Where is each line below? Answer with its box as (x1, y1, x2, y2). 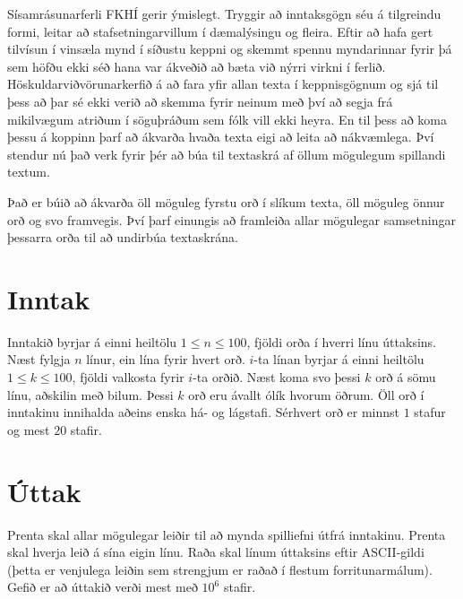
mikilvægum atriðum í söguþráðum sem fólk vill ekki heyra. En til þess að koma (7, 109, 448, 128)
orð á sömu (375, 368, 436, 386)
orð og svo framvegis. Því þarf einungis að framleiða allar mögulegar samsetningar (7, 210, 456, 229)
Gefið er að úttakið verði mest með (7, 577, 198, 596)
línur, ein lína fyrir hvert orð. (86, 350, 245, 369)
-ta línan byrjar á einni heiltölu (253, 350, 424, 369)
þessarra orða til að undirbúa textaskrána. (7, 228, 238, 247)
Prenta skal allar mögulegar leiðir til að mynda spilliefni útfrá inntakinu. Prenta (7, 525, 446, 543)
